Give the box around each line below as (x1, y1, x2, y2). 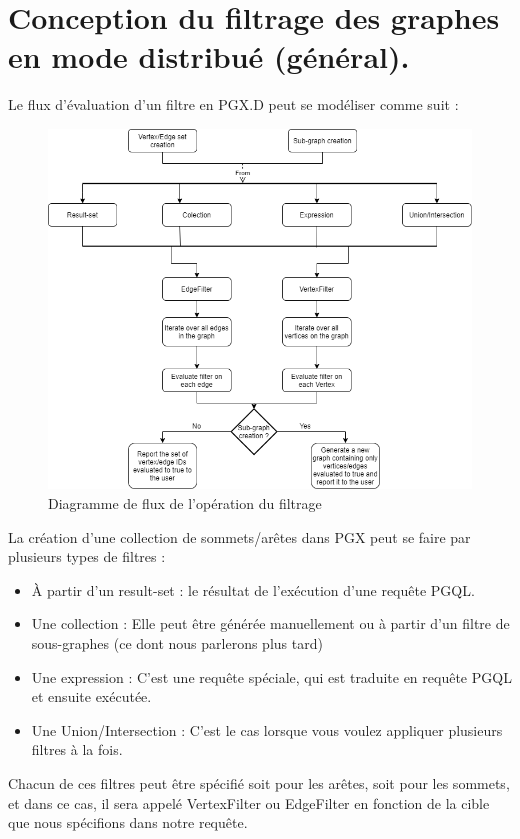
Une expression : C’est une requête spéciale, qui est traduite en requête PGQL (31, 666, 512, 687)
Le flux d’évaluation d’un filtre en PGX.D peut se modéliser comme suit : (8, 94, 459, 115)
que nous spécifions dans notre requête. (8, 812, 248, 833)
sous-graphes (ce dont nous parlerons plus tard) (31, 633, 323, 654)
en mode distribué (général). (8, 36, 410, 77)
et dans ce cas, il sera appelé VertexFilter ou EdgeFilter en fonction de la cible (8, 792, 490, 813)
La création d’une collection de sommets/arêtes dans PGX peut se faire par (8, 526, 471, 547)
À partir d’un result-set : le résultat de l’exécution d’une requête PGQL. (31, 579, 475, 600)
